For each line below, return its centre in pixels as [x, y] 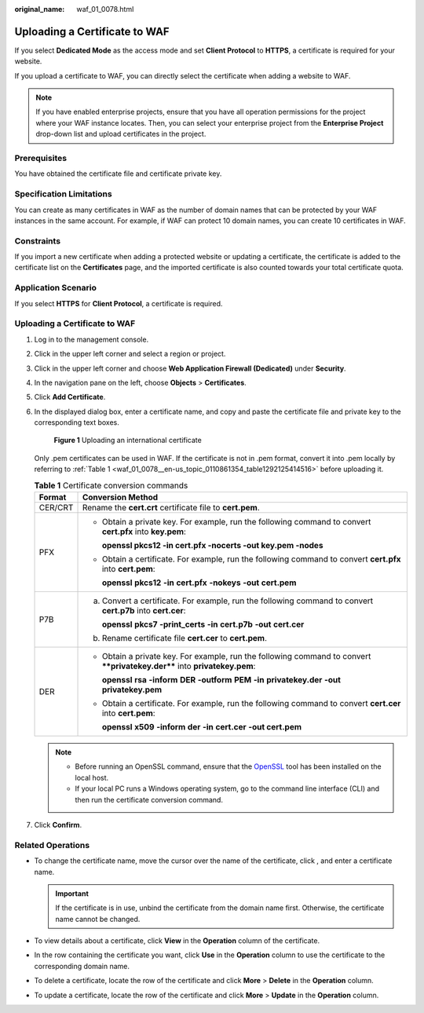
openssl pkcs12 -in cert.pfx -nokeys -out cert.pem [199, 583]
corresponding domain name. [82, 966]
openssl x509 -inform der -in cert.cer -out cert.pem [202, 727]
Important [72, 893]
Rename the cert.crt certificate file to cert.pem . [171, 508]
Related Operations [52, 845]
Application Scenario [56, 288]
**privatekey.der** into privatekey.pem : [179, 666]
